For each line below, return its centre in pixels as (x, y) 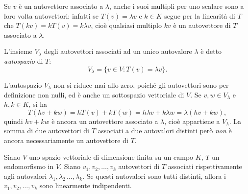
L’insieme (18, 51)
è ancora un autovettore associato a (105, 121)
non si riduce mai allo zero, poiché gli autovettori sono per (141, 85)
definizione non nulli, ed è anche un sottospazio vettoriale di (94, 94)
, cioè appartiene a (192, 121)
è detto (211, 51)
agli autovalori (25, 176)
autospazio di (24, 61)
